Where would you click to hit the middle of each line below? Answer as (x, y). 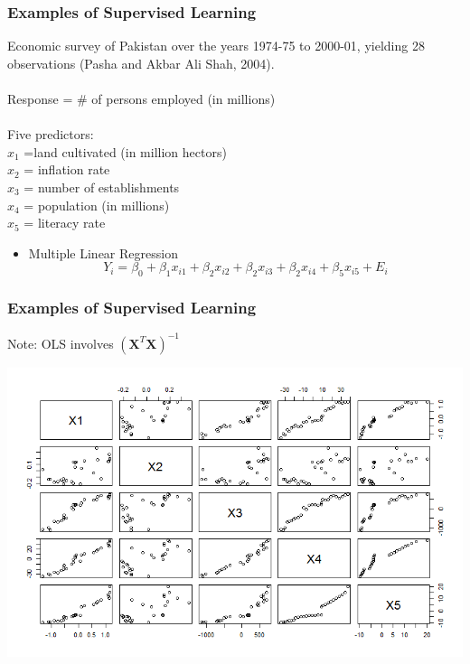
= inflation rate (67, 169)
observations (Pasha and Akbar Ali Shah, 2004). (141, 63)
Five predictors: (51, 134)
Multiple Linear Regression (103, 253)
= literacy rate (65, 223)
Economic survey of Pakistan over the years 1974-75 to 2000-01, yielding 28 (216, 46)
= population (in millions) (97, 205)
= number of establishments (102, 187)
